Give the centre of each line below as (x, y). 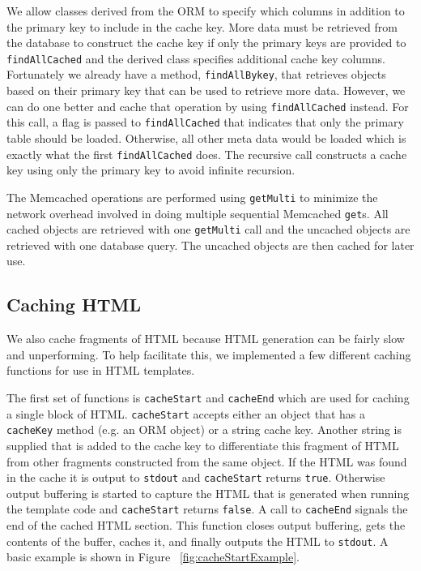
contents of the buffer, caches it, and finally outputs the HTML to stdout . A (198, 541)
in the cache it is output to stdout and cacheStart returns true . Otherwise (196, 477)
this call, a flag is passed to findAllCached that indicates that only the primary (205, 122)
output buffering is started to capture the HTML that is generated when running (208, 493)
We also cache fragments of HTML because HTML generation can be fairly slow (206, 339)
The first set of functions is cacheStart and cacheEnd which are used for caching (208, 397)
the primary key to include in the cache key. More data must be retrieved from (202, 26)
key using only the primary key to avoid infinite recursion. (151, 170)
